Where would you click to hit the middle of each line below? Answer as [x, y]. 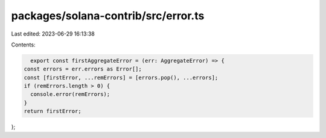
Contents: [23, 45]
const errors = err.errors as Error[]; [83, 69]
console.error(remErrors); [70, 94]
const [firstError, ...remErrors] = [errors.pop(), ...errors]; [121, 77]
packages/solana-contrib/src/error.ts [108, 16]
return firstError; [53, 111]
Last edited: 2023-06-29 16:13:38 [53, 34]
